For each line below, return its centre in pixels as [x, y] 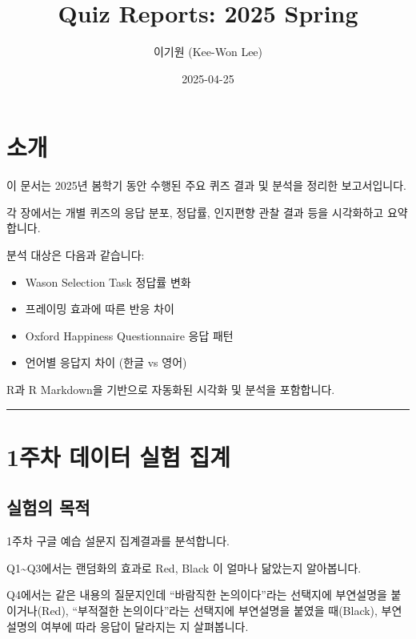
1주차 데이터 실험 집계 [119, 456]
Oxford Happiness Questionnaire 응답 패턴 [129, 335]
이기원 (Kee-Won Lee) [208, 52]
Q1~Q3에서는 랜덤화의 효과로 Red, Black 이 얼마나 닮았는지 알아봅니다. [184, 567]
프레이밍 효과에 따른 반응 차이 [100, 309]
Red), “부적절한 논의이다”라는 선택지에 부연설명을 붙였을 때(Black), [210, 610]
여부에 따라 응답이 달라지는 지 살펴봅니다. [145, 626]
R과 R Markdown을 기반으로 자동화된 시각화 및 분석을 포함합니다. [171, 389]
